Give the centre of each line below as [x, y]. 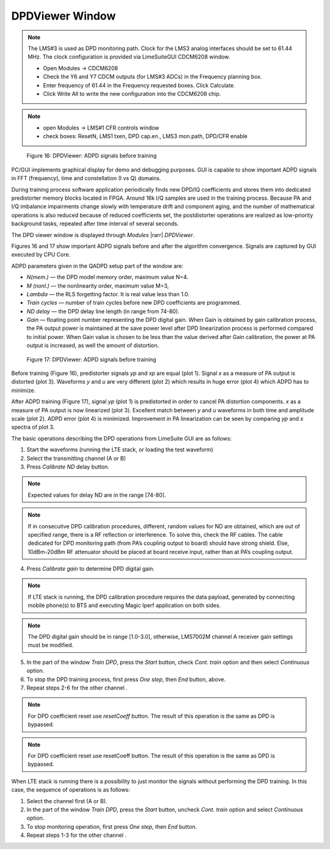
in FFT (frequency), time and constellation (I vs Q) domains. [86, 178]
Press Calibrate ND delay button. [68, 467]
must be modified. [51, 645]
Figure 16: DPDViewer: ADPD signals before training [92, 156]
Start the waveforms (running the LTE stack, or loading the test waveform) [120, 450]
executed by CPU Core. [41, 255]
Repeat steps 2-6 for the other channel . [77, 688]
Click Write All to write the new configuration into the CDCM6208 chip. [132, 93]
